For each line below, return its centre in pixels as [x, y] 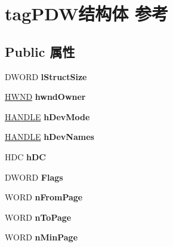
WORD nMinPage [41, 237]
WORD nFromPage [44, 197]
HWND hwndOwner [45, 97]
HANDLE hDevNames [50, 137]
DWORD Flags [34, 177]
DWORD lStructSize [46, 76]
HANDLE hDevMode [47, 116]
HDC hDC [25, 156]
